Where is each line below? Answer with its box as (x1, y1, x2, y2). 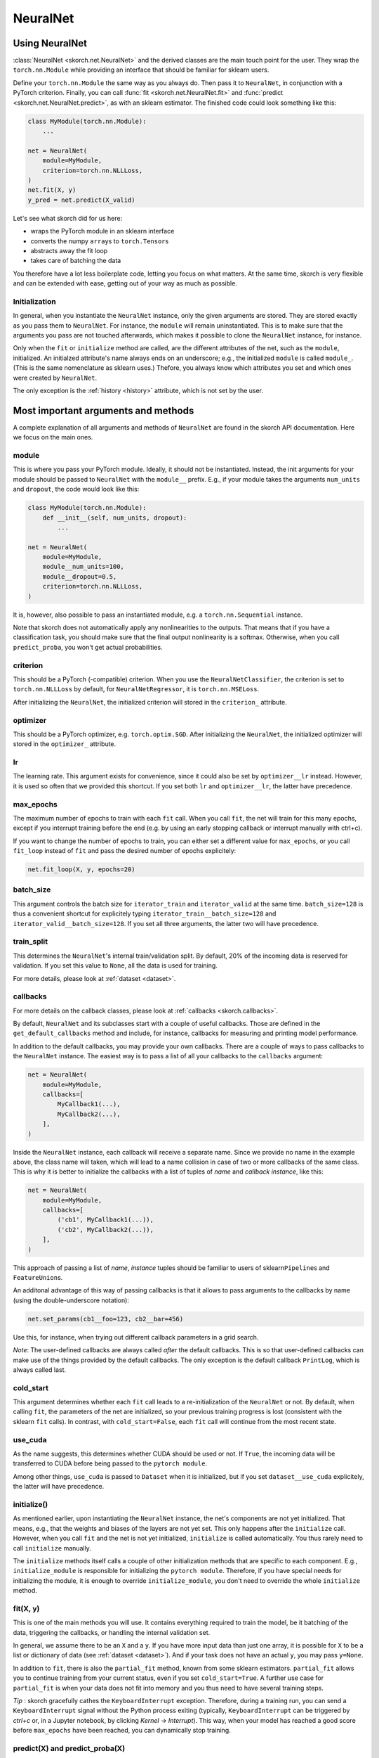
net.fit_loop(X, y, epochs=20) (27, 866, 136, 873)
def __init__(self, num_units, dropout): (42, 513, 187, 522)
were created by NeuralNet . (13, 373, 98, 382)
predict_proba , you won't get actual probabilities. (13, 643, 163, 651)
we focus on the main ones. (13, 433, 93, 442)
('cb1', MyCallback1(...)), (57, 1216, 154, 1224)
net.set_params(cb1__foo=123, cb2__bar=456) (27, 1315, 184, 1323)
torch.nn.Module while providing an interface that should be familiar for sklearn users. (13, 65, 270, 74)
